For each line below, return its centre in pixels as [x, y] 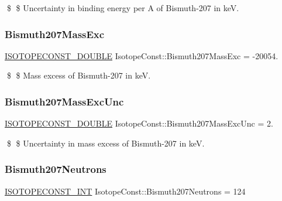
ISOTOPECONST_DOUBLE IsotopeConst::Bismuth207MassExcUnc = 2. [139, 123]
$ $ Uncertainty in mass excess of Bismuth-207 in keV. [106, 143]
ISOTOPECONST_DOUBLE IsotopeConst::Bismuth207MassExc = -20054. [142, 55]
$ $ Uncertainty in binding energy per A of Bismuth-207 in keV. [123, 8]
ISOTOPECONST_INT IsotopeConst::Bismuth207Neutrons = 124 [125, 191]
